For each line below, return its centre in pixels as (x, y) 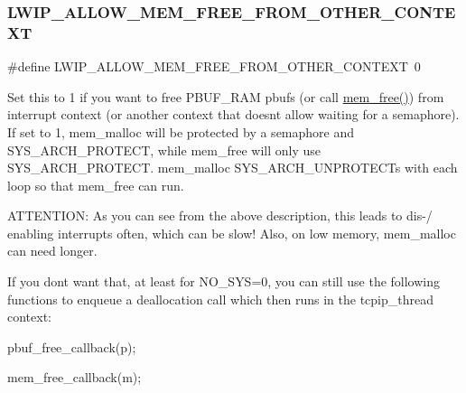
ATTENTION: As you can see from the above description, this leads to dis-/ (220, 215)
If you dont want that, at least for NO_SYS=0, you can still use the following (224, 281)
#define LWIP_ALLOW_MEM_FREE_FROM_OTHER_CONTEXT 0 (214, 66)
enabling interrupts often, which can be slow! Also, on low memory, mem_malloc (232, 233)
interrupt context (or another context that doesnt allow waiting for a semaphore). (233, 114)
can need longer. (52, 251)
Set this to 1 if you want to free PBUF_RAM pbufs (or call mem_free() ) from (226, 96)
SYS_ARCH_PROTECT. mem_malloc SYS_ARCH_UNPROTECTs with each (233, 168)
